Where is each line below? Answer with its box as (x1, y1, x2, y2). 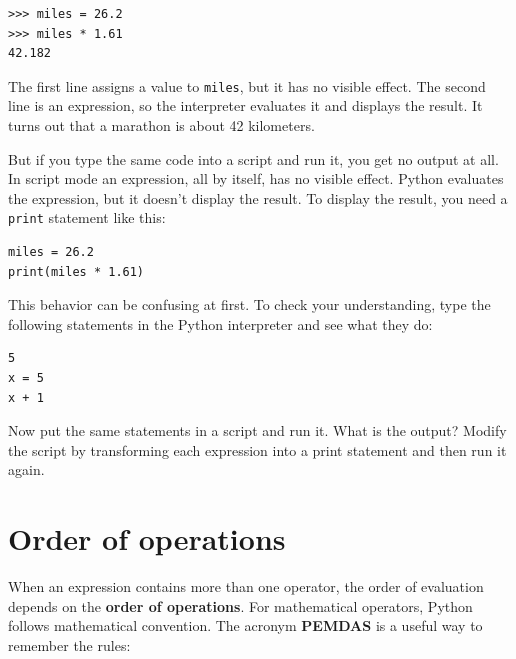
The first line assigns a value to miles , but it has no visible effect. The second (8, 75, 486, 96)
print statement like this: (8, 207, 166, 228)
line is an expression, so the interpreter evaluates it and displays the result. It (8, 95, 483, 116)
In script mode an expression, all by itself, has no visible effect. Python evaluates (8, 168, 504, 189)
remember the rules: (8, 634, 131, 655)
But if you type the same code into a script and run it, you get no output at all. (8, 148, 499, 169)
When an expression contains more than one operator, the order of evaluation (8, 576, 484, 597)
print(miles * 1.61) (8, 264, 145, 279)
